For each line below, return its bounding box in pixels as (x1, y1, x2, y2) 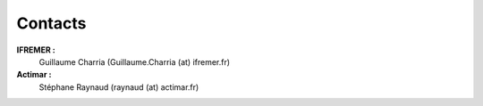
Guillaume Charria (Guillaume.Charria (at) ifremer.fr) (38, 56, 231, 67)
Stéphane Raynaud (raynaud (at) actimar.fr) (38, 81, 199, 93)
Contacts (16, 13, 87, 33)
